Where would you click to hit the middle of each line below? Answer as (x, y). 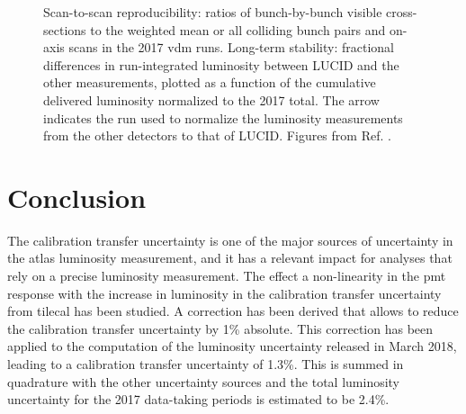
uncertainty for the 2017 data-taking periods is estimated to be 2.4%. (198, 399)
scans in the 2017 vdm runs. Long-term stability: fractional (231, 47)
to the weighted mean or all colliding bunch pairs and (238, 29)
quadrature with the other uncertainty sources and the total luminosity (204, 381)
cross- (402, 12)
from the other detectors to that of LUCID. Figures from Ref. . (217, 135)
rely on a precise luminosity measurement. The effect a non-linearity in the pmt (227, 276)
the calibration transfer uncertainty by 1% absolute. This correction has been (220, 328)
